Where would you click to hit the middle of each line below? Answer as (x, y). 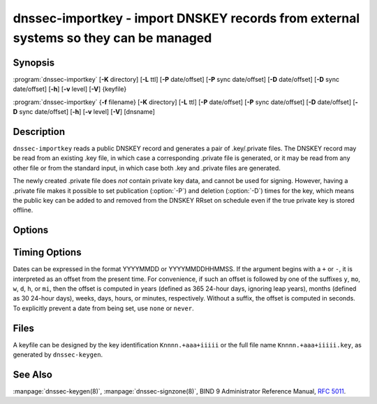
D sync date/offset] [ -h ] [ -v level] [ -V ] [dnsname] (84, 112)
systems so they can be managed (112, 38)
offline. (23, 210)
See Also (32, 374)
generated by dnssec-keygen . (58, 355)
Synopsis (34, 63)
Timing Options (47, 253)
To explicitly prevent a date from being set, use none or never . (104, 308)
